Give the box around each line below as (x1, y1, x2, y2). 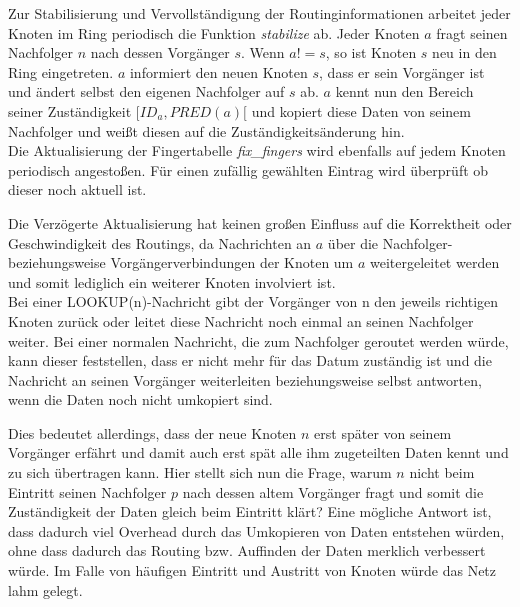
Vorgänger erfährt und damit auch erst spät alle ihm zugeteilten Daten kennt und (8, 442, 509, 463)
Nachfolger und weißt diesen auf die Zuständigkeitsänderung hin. (8, 120, 405, 141)
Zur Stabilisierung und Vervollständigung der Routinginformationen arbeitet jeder (8, 3, 511, 23)
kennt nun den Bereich (335, 81, 474, 102)
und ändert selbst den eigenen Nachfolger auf (8, 81, 285, 102)
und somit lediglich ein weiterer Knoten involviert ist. (8, 271, 336, 292)
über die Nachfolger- (327, 232, 453, 253)
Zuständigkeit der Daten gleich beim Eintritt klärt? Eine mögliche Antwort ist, (8, 501, 492, 522)
